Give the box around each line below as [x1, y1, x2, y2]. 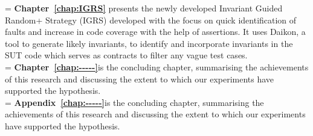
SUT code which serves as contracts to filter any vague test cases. [5, 49, 248, 61]
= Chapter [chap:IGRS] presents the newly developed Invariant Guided [5, 2, 283, 14]
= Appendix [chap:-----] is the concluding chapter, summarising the [5, 96, 264, 108]
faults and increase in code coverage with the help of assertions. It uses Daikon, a [5, 25, 306, 38]
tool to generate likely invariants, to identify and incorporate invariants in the [5, 37, 293, 49]
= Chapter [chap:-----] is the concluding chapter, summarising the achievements [5, 60, 309, 73]
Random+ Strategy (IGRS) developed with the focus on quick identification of [5, 13, 297, 26]
